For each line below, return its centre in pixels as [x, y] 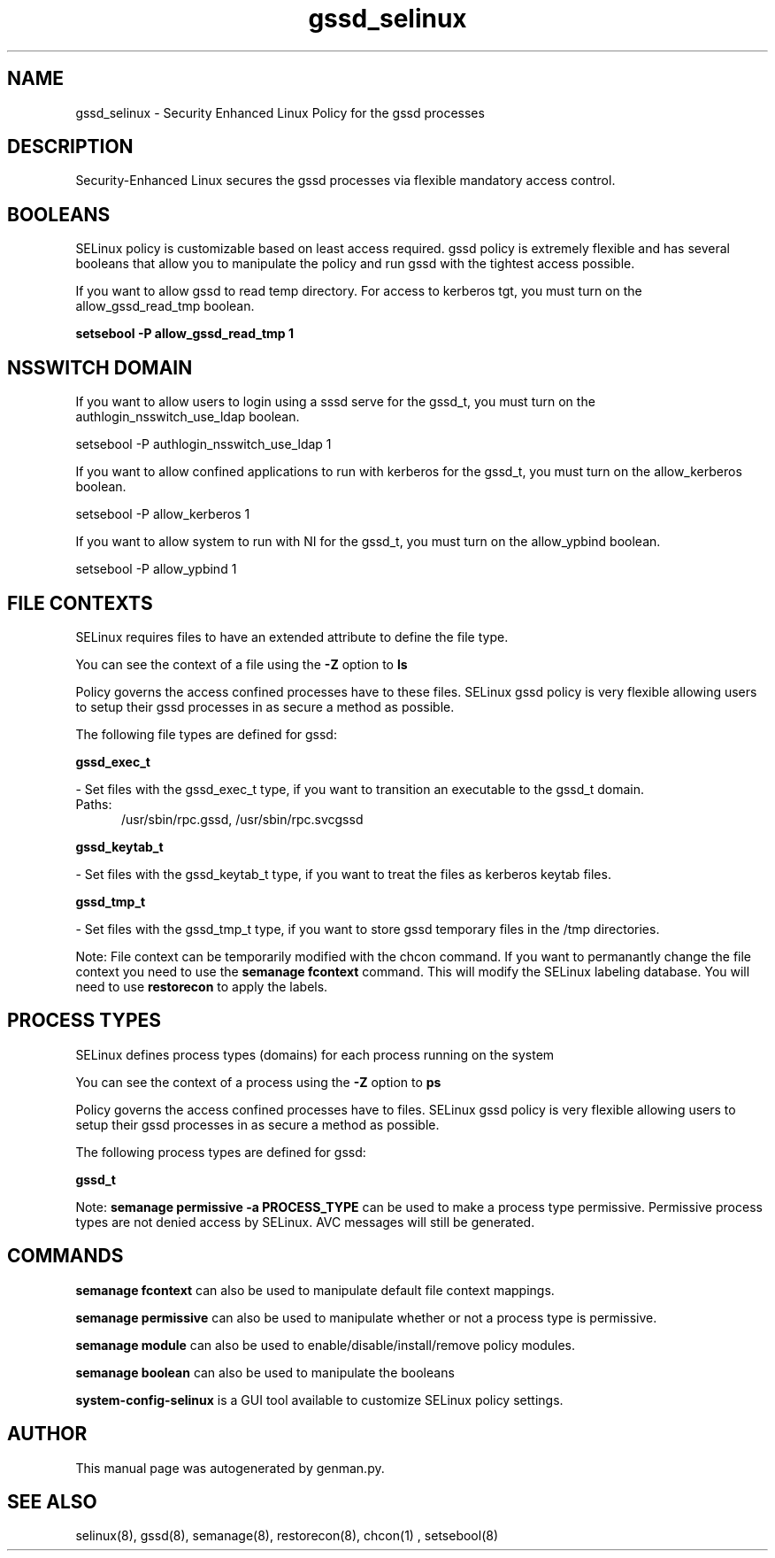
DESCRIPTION [70, 147]
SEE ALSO [52, 1501]
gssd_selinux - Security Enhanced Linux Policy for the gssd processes [280, 112]
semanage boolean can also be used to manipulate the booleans [265, 1372]
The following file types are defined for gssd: [206, 734]
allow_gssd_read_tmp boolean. [165, 306]
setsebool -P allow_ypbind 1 [156, 569]
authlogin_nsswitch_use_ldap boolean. [188, 417]
